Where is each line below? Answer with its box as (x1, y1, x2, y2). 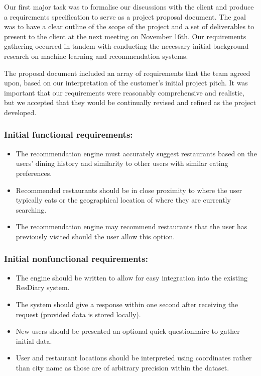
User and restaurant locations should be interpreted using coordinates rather (16, 352, 252, 363)
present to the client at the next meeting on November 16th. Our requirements (4, 31, 246, 41)
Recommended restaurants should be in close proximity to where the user (16, 184, 242, 195)
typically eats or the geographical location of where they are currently (16, 195, 231, 205)
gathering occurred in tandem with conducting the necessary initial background (4, 41, 249, 51)
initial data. (16, 335, 52, 346)
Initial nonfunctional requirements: (4, 252, 148, 265)
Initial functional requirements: (4, 128, 133, 141)
